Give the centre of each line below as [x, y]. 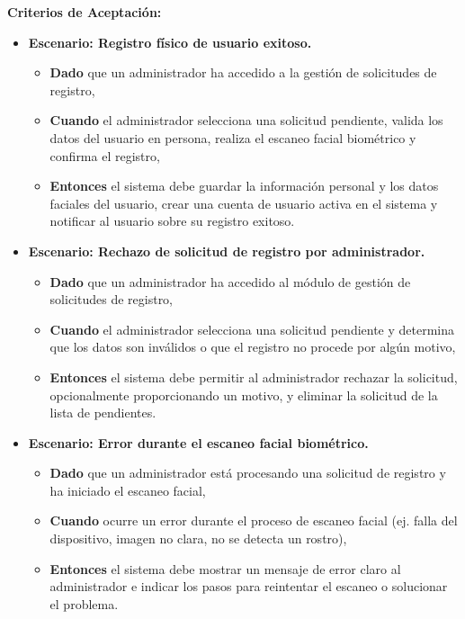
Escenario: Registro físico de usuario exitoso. [170, 42]
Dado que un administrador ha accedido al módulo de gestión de [230, 281]
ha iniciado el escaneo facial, [128, 490]
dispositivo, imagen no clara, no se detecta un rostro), [198, 538]
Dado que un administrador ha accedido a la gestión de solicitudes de [243, 72]
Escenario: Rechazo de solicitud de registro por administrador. [227, 251]
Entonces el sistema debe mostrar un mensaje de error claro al [225, 568]
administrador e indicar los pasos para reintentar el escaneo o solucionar [249, 586]
